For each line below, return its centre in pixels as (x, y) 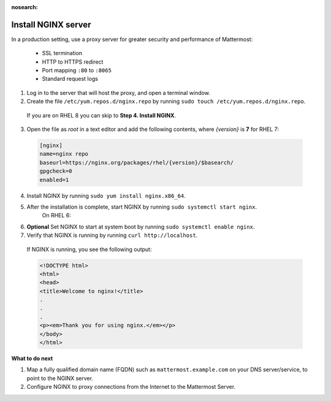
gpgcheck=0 (56, 171)
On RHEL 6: (57, 215)
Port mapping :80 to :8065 (77, 70)
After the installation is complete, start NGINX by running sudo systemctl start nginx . (142, 207)
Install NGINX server (51, 24)
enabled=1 (54, 180)
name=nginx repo (64, 154)
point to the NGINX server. (60, 378)
